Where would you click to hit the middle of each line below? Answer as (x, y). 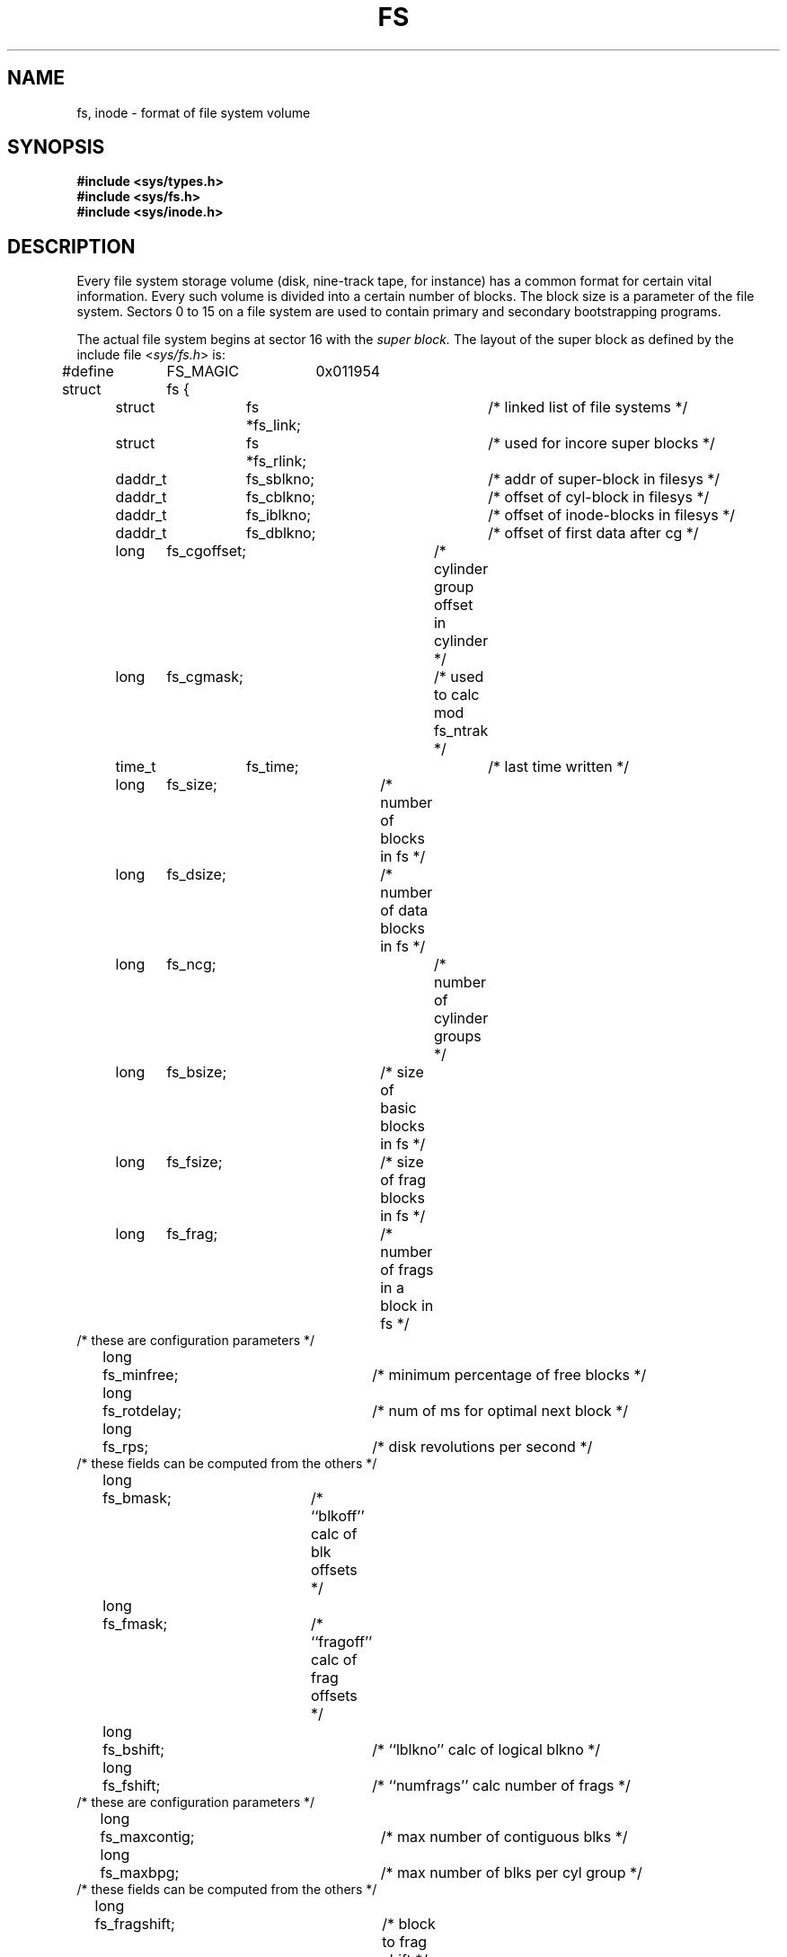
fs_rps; (126, 1447)
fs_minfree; (141, 1375)
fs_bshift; (134, 1750)
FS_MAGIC (203, 372)
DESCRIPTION (71, 246)
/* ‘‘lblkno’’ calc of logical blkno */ (486, 1750)
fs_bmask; (137, 1498)
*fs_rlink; (277, 461)
